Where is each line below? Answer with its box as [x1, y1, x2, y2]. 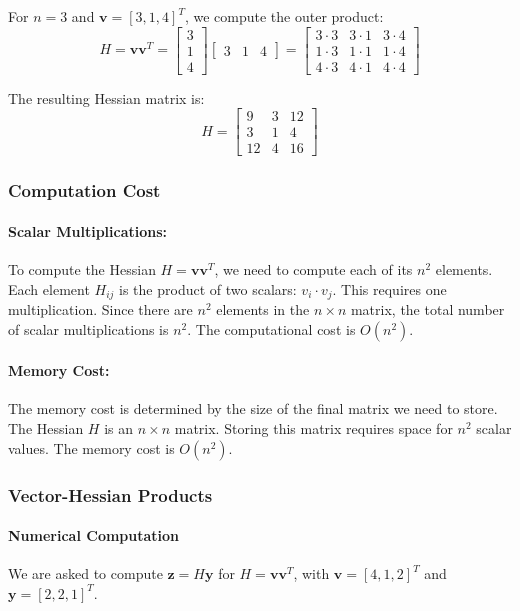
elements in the [216, 299, 310, 320]
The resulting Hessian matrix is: [8, 87, 205, 108]
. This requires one [332, 278, 447, 299]
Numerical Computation [8, 525, 180, 546]
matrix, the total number [350, 299, 505, 320]
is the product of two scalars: [119, 278, 297, 299]
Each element [8, 278, 90, 299]
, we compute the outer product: [184, 6, 384, 26]
